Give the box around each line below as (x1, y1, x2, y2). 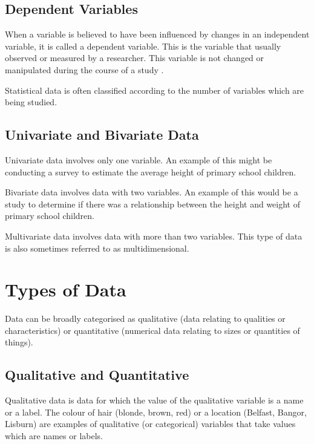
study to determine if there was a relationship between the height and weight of (5, 197, 300, 210)
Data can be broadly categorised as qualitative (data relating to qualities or (5, 312, 286, 325)
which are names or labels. (5, 429, 103, 442)
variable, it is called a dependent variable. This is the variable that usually (5, 39, 281, 52)
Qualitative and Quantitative (5, 365, 189, 384)
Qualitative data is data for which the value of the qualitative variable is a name (5, 394, 304, 406)
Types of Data (5, 277, 126, 302)
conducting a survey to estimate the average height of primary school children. (5, 165, 296, 178)
